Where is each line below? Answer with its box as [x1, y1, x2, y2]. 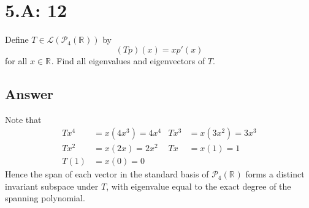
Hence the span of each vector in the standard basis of [5, 168, 209, 180]
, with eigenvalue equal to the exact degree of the [106, 179, 291, 192]
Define [5, 33, 29, 46]
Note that [5, 113, 42, 125]
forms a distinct [245, 168, 305, 180]
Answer [5, 84, 54, 103]
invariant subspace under [5, 179, 99, 192]
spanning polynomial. [5, 191, 85, 204]
